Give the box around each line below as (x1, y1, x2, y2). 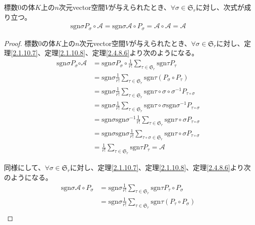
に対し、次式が (196, 2, 245, 12)
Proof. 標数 (4, 38, 38, 48)
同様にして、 (4, 162, 45, 172)
